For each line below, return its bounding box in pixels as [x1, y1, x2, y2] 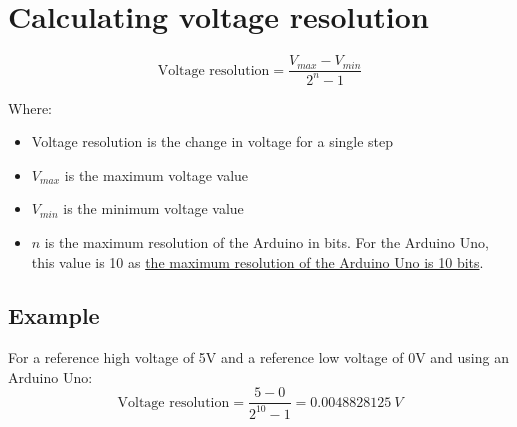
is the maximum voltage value [64, 164, 249, 185]
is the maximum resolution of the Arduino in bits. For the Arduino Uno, [44, 231, 489, 252]
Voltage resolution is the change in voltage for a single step [31, 131, 394, 152]
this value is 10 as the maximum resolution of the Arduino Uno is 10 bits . [31, 251, 484, 272]
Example [8, 300, 100, 331]
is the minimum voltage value [63, 198, 244, 219]
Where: [8, 97, 52, 118]
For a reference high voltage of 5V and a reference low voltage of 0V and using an [8, 347, 509, 368]
